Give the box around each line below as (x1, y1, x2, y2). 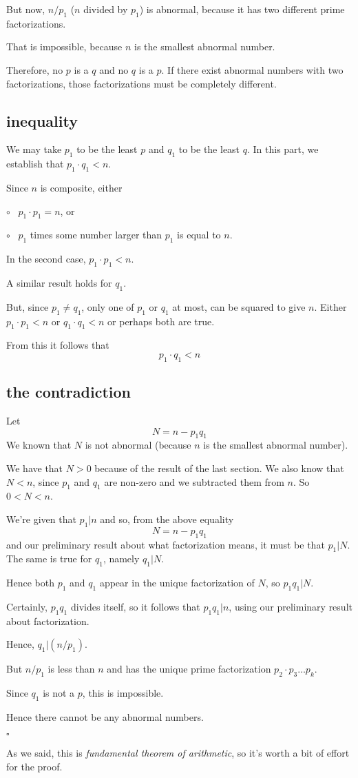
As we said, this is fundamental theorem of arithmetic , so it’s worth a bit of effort (6, 746, 350, 760)
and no (99, 62, 129, 76)
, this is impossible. (82, 686, 164, 700)
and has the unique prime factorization (107, 662, 271, 676)
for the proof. (6, 759, 63, 774)
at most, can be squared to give (172, 299, 306, 314)
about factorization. (6, 613, 89, 628)
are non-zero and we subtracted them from (104, 474, 284, 489)
